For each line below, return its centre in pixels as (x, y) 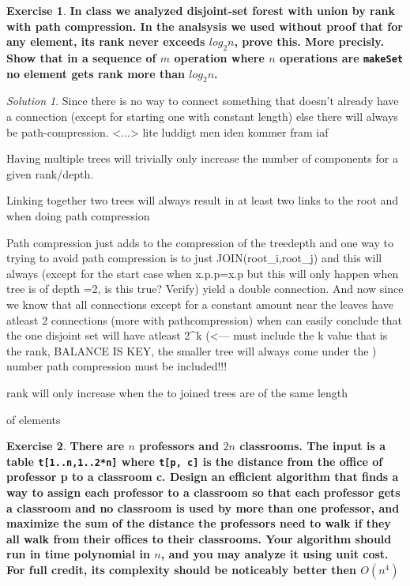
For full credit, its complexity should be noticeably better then (181, 569)
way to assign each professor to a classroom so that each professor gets (203, 492)
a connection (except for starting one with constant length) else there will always (202, 116)
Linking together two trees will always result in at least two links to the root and (203, 200)
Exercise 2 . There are (66, 446)
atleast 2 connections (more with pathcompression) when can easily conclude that (204, 319)
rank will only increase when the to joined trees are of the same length (177, 392)
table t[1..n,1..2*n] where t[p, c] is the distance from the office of (195, 461)
